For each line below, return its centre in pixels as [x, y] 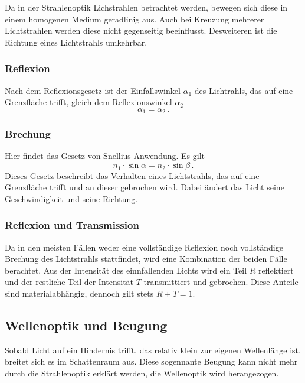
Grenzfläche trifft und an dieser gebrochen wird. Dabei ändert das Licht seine [145, 187]
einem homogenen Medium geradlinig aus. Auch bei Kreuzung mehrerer [135, 19]
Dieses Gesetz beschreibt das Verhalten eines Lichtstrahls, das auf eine [132, 175]
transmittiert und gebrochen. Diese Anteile [221, 282]
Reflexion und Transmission [72, 225]
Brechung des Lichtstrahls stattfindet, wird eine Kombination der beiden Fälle [146, 259]
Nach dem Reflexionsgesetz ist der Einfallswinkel [93, 90]
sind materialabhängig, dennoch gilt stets [79, 293]
